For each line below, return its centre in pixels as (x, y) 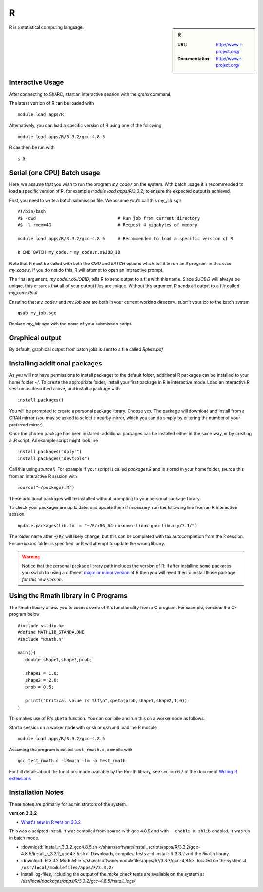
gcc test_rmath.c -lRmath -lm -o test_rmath (72, 761)
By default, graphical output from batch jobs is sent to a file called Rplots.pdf (86, 349)
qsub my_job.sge (37, 313)
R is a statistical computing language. (47, 27)
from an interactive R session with (43, 476)
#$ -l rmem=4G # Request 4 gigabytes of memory (108, 225)
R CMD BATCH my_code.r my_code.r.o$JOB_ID (69, 252)
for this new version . (43, 579)
